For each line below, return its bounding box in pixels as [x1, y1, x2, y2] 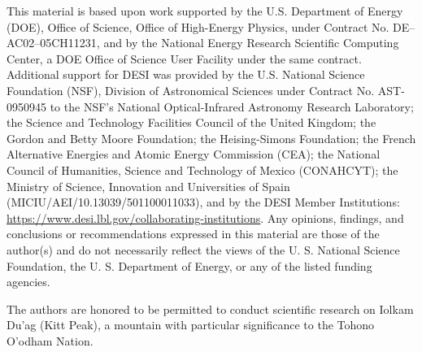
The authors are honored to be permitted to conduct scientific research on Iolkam [7, 300, 414, 317]
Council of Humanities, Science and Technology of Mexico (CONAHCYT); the [7, 161, 398, 178]
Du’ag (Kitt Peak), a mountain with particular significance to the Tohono [7, 316, 375, 333]
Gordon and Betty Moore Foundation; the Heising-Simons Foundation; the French [7, 129, 416, 146]
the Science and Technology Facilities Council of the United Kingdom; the [7, 114, 376, 131]
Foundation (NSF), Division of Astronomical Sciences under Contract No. [7, 81, 375, 98]
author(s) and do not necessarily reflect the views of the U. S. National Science [7, 241, 400, 258]
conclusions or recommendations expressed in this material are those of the [7, 225, 380, 242]
